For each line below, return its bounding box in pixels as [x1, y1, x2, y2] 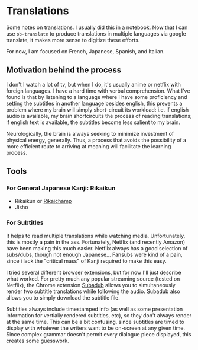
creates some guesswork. [6, 337, 69, 344]
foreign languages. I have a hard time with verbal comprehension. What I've [6, 87, 190, 94]
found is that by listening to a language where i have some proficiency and [6, 93, 187, 100]
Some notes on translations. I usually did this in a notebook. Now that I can [6, 24, 188, 31]
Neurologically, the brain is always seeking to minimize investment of [6, 130, 174, 137]
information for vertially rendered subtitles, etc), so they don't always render [6, 311, 192, 319]
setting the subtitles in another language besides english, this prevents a [6, 100, 183, 107]
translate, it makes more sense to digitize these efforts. [6, 36, 140, 43]
